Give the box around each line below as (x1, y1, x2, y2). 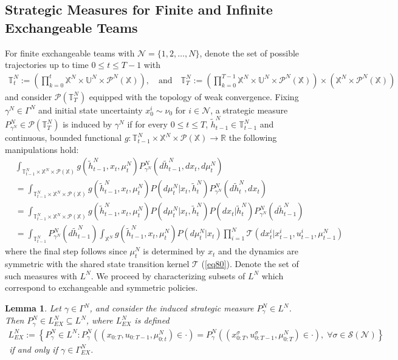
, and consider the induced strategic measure (89, 302, 254, 314)
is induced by (63, 118, 112, 131)
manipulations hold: (5, 143, 79, 155)
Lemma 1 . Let (5, 302, 61, 314)
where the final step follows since (5, 245, 127, 257)
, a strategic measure (210, 103, 288, 116)
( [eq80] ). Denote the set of (201, 257, 299, 270)
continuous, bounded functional (5, 131, 122, 144)
